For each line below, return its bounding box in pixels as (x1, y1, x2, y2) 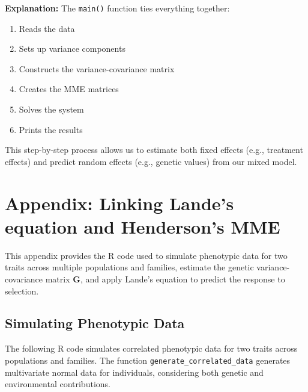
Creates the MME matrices (19, 82, 119, 95)
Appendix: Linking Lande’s (5, 190, 234, 215)
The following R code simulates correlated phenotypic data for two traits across (5, 342, 298, 355)
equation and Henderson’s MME (5, 214, 280, 238)
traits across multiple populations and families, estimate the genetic (5, 261, 254, 273)
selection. (5, 284, 39, 297)
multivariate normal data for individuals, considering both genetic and (5, 366, 264, 378)
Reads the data (19, 22, 75, 34)
